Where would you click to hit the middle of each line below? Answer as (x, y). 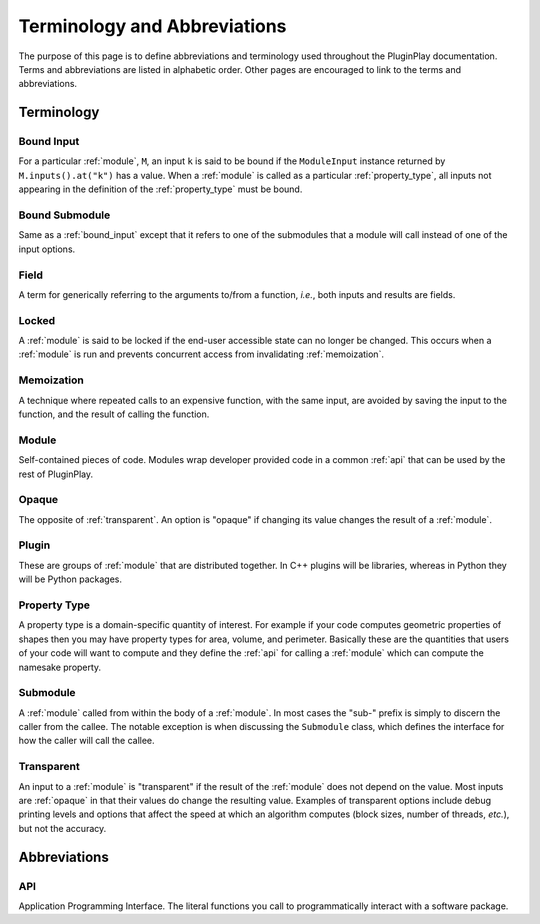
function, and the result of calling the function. (114, 414)
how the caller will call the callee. (86, 741)
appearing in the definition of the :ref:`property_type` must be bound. (160, 189)
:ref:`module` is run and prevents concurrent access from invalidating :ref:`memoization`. (201, 354)
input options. (47, 249)
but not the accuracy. (62, 828)
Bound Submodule (64, 215)
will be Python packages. (70, 579)
